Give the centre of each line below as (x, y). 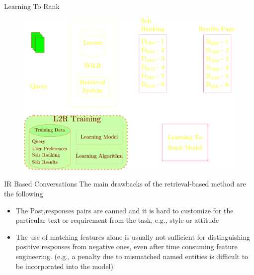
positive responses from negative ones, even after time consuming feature (127, 246)
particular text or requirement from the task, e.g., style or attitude (117, 220)
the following (24, 193)
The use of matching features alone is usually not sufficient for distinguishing (133, 236)
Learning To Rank (32, 6)
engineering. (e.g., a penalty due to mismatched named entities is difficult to (132, 256)
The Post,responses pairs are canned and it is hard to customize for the (125, 210)
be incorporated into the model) (64, 266)
